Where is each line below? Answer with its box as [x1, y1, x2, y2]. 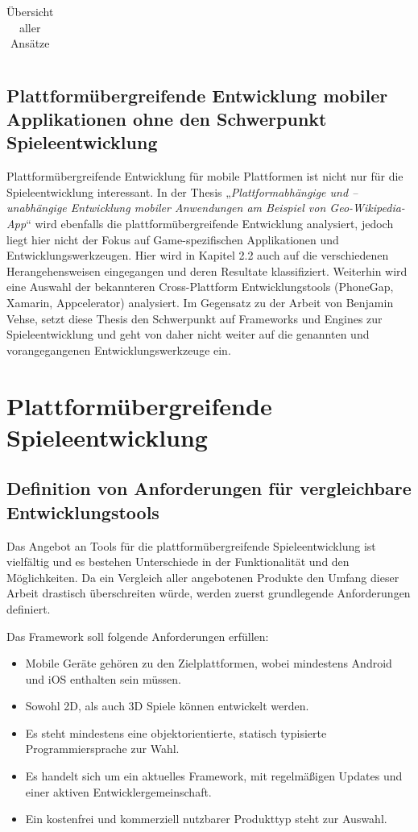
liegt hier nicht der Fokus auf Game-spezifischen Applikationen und [6, 231, 339, 248]
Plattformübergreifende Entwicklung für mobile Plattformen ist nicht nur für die [6, 168, 404, 185]
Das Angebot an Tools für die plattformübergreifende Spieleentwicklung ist [6, 537, 376, 554]
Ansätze [10, 35, 50, 52]
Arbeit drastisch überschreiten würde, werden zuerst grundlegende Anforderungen [6, 584, 411, 601]
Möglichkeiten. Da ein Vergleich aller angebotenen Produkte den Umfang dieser [6, 568, 399, 585]
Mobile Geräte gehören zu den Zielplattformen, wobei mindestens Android [25, 655, 392, 672]
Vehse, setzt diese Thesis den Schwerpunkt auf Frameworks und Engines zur [6, 310, 383, 327]
